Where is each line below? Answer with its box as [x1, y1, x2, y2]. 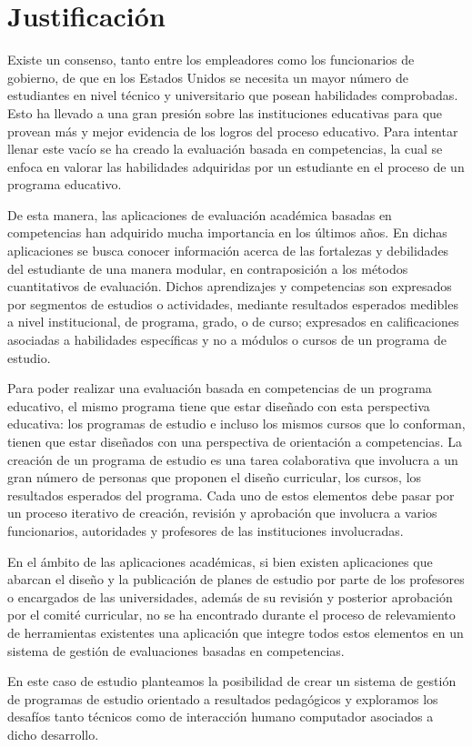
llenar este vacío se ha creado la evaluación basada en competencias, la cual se [7, 139, 443, 158]
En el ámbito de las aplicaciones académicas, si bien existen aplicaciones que [7, 551, 433, 570]
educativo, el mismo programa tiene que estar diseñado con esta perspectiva [7, 396, 430, 415]
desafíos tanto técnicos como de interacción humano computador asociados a [7, 707, 434, 726]
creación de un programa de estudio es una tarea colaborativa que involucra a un [7, 449, 458, 469]
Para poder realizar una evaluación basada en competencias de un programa [7, 379, 432, 398]
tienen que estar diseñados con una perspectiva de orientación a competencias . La [7, 432, 463, 450]
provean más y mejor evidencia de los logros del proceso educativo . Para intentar [7, 121, 458, 140]
